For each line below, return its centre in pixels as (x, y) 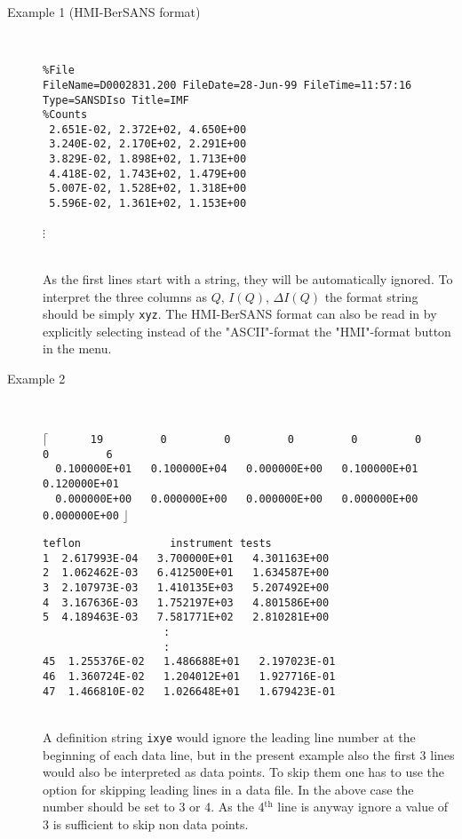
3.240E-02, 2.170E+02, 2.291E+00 (148, 144)
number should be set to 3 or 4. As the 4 (154, 807)
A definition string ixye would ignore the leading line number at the (229, 736)
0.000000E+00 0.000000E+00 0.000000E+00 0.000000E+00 (237, 499)
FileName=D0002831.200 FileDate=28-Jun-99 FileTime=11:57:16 (227, 85)
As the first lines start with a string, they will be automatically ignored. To (248, 278)
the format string (371, 296)
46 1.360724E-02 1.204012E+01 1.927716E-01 (189, 677)
